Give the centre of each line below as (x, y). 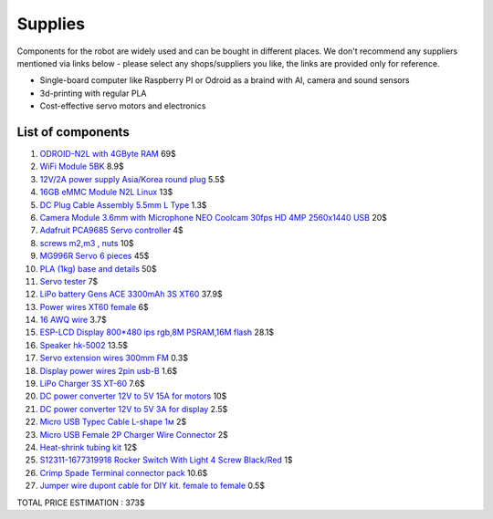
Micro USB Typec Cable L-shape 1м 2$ (113, 422)
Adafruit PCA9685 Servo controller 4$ (111, 230)
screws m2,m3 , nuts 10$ (87, 243)
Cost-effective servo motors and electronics (123, 106)
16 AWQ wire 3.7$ (73, 320)
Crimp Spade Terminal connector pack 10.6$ (124, 472)
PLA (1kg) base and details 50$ (98, 268)
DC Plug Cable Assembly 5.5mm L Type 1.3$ (123, 204)
